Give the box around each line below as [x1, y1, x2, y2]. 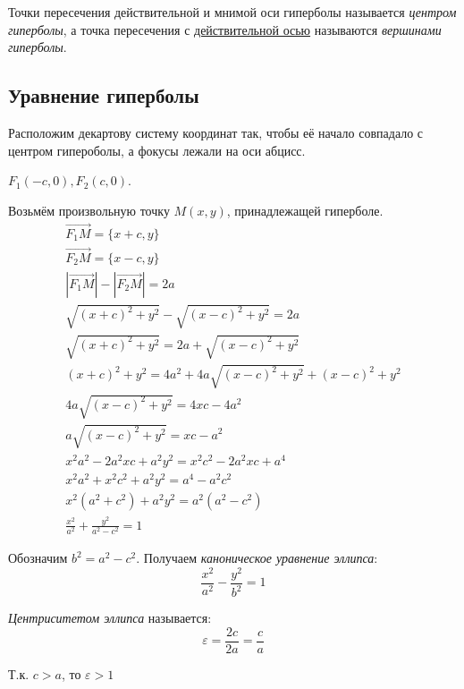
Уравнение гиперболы [8, 81, 199, 109]
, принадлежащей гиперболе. [226, 200, 384, 219]
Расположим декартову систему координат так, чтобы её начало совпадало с [8, 123, 424, 141]
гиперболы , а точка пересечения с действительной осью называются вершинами [8, 20, 442, 38]
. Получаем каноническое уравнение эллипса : [136, 549, 378, 567]
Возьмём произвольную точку [8, 200, 170, 219]
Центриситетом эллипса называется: [8, 608, 212, 627]
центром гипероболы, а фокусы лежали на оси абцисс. [8, 140, 306, 159]
